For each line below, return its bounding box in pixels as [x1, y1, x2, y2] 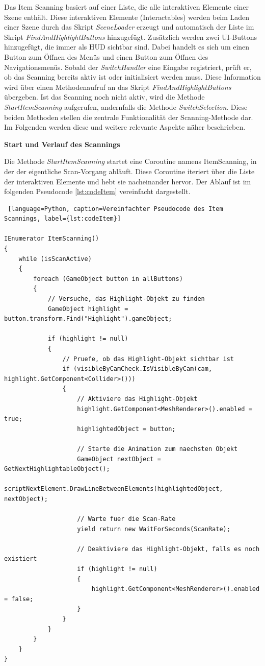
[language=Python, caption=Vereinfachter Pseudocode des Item [8, 205, 223, 212]
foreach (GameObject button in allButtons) [33, 275, 183, 282]
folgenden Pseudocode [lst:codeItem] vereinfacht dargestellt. [4, 186, 191, 197]
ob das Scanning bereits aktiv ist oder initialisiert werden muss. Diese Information [4, 72, 261, 82]
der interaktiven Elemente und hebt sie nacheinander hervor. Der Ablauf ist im [4, 176, 251, 186]
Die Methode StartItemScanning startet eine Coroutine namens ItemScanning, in [4, 156, 257, 167]
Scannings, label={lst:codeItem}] [4, 215, 121, 223]
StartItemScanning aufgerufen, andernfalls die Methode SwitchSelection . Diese [4, 101, 248, 112]
